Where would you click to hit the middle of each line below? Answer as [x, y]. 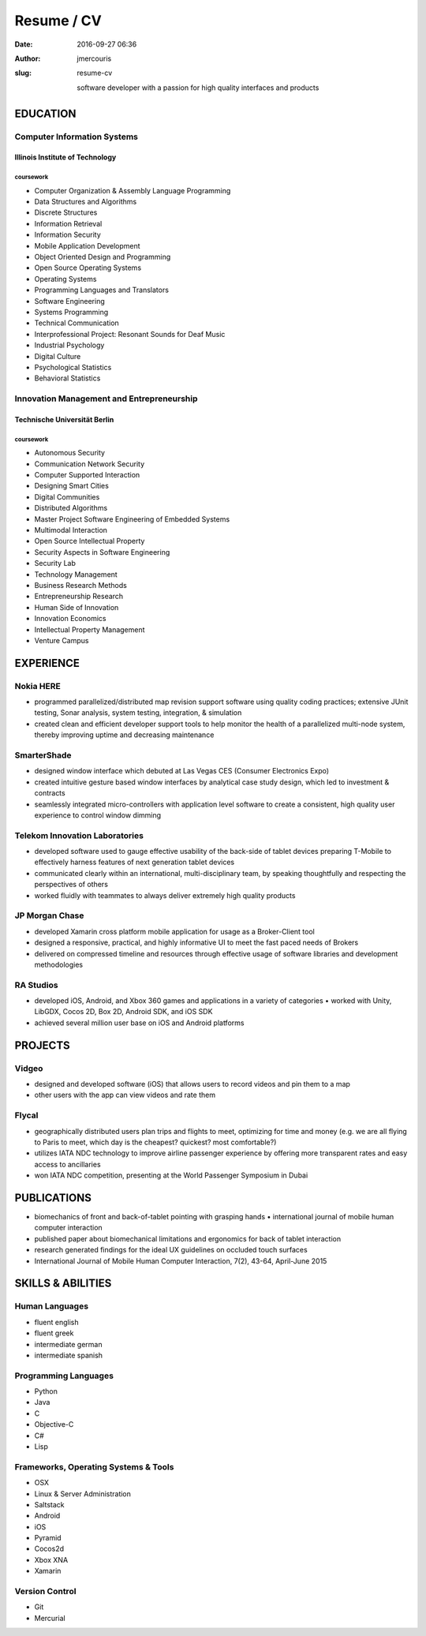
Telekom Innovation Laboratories [79, 835]
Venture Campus [62, 640]
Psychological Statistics [73, 367]
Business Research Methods [81, 585]
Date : [24, 44]
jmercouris [94, 58]
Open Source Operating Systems [88, 268]
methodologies [58, 964]
